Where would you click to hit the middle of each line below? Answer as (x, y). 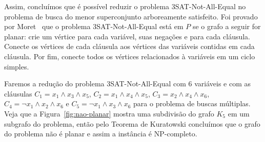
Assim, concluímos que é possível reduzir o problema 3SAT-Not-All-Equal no (125, 6)
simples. (17, 66)
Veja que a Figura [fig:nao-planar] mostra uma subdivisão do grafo (109, 113)
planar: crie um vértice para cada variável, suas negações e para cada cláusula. (127, 36)
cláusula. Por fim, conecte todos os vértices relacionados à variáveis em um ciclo (130, 56)
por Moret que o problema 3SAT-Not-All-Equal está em (94, 26)
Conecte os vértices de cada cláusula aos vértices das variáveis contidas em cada (129, 46)
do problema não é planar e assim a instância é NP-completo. (101, 134)
